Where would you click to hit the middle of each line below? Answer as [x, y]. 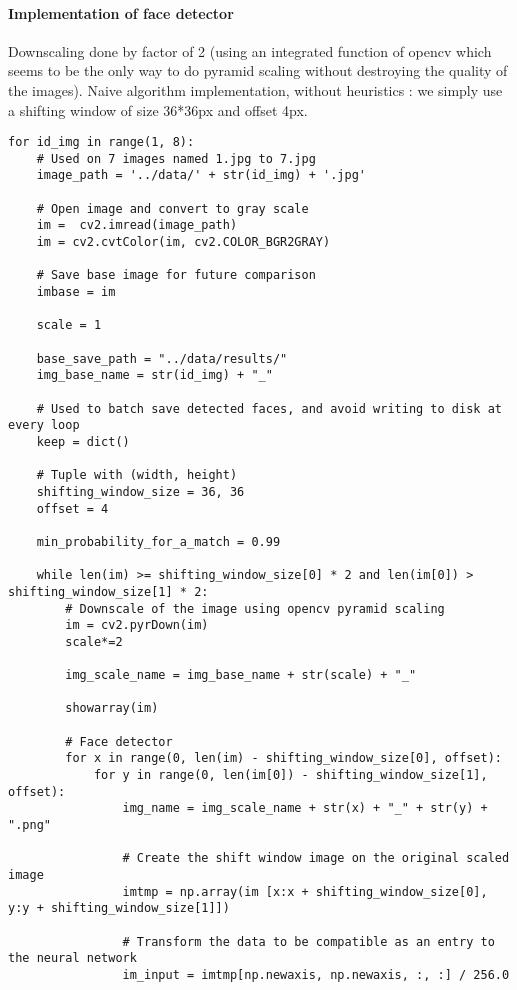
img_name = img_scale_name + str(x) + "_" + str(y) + [305, 808]
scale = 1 [69, 325]
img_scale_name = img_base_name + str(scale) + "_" [241, 675]
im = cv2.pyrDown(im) [137, 625]
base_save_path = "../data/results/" [162, 358]
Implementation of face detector [121, 12]
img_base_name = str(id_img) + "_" [154, 375]
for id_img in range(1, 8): [101, 142]
